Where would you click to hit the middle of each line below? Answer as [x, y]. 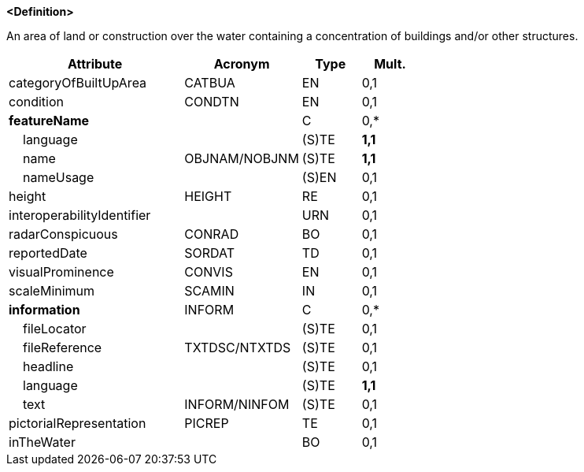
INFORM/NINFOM [237, 404]
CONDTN [212, 102]
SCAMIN [209, 291]
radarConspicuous [63, 234]
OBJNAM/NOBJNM [242, 158]
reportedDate [48, 253]
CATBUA [210, 83]
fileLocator [55, 329]
